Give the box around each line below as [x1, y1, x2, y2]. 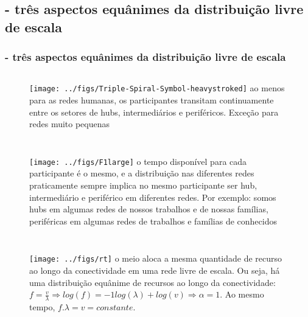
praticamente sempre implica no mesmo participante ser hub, [29, 179, 257, 192]
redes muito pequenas [29, 117, 110, 130]
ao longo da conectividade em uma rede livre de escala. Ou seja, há [29, 264, 280, 277]
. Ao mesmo [220, 288, 264, 301]
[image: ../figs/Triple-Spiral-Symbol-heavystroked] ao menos [29, 82, 285, 94]
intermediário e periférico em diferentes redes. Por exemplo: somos [29, 190, 276, 203]
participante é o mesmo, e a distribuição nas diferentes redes [29, 167, 254, 179]
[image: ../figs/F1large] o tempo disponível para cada [29, 155, 247, 167]
